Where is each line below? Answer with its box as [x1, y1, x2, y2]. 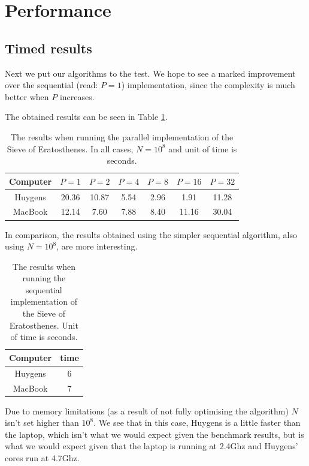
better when [5, 90, 49, 103]
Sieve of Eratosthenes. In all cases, [7, 142, 134, 155]
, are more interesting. [56, 240, 138, 252]
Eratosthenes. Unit [9, 318, 78, 331]
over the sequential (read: [5, 79, 98, 91]
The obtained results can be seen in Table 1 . [5, 110, 168, 123]
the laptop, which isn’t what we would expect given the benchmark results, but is [5, 428, 304, 440]
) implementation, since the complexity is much [121, 79, 295, 91]
